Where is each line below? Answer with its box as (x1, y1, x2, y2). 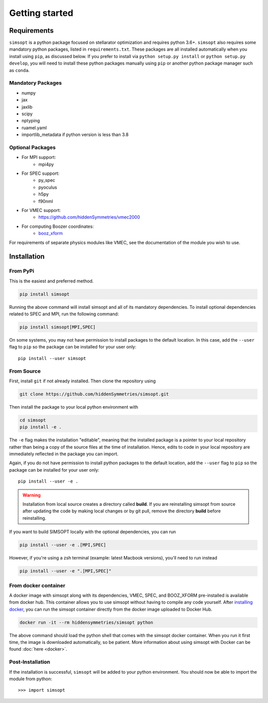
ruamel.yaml (21, 125, 47, 131)
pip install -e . (19, 424, 62, 430)
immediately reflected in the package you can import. (9, 451, 119, 457)
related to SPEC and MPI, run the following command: (9, 311, 119, 317)
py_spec (38, 177, 56, 183)
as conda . (9, 67, 30, 73)
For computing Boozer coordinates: (21, 223, 94, 229)
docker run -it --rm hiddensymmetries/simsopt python (19, 620, 153, 625)
